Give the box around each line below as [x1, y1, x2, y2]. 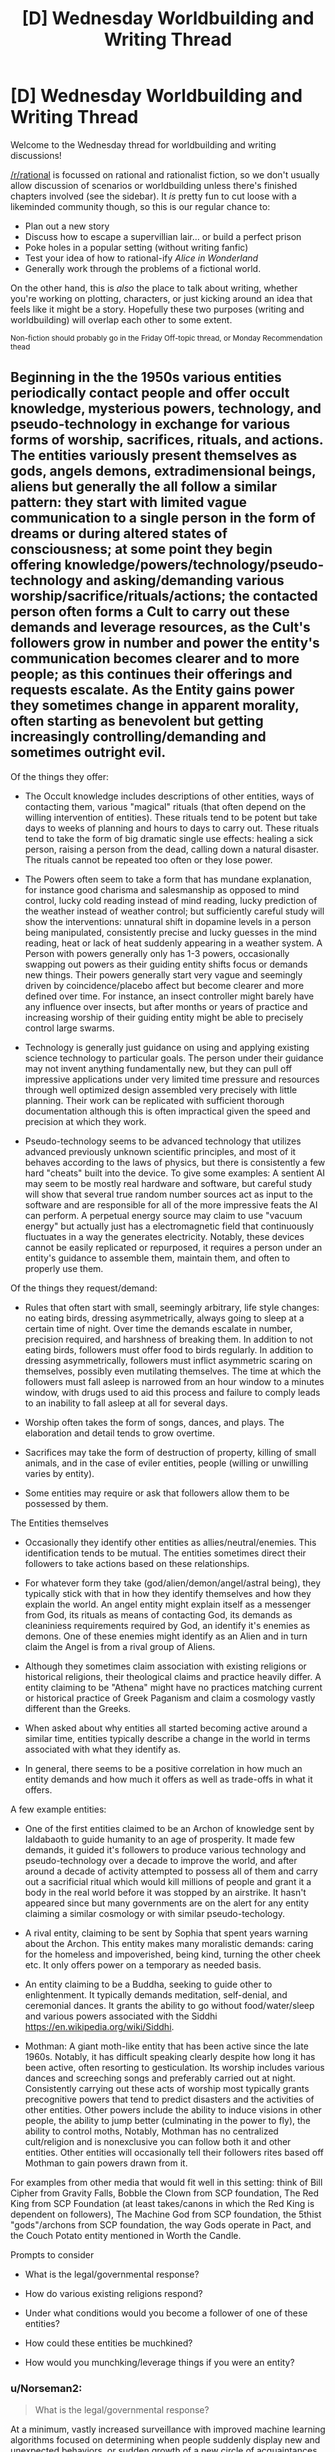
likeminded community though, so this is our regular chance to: [10, 200, 271, 212]
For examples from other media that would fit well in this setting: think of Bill [10, 2176, 323, 2188]
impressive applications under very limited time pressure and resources [24, 1073, 320, 1085]
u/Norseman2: [10, 2381, 83, 2395]
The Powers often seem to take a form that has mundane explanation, [24, 873, 312, 885]
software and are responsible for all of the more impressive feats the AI [24, 1198, 318, 1211]
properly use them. [24, 1262, 104, 1274]
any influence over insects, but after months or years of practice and [24, 1000, 308, 1012]
